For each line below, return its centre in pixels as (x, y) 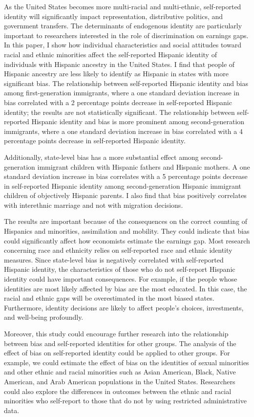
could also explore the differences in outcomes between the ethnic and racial (118, 391)
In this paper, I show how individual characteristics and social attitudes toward (123, 45)
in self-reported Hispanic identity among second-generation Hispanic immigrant (123, 186)
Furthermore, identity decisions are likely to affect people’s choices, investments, (124, 307)
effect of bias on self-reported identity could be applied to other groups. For (117, 353)
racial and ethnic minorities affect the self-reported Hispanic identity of (110, 54)
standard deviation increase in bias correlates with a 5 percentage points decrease (126, 176)
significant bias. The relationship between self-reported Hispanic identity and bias (126, 83)
